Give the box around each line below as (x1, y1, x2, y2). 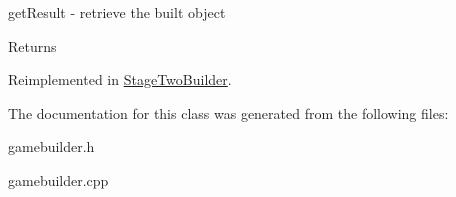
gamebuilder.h (8, 136, 95, 157)
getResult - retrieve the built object (8, 2, 226, 22)
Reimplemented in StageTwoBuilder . (8, 69, 232, 90)
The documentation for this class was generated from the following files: (8, 102, 449, 123)
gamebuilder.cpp (8, 169, 109, 190)
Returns (8, 35, 57, 56)
